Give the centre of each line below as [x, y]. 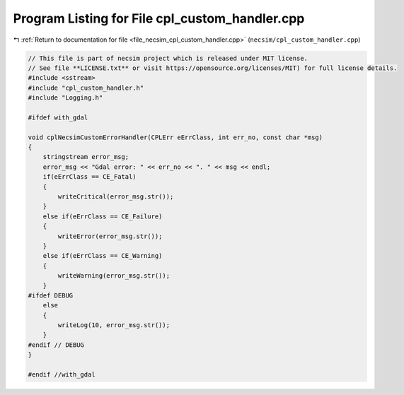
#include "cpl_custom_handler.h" [86, 88]
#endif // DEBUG [56, 345]
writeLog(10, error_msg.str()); [114, 325]
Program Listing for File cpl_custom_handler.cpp [159, 18]
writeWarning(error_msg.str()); [114, 276]
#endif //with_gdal [62, 375]
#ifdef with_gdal [58, 117]
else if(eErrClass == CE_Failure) [103, 216]
